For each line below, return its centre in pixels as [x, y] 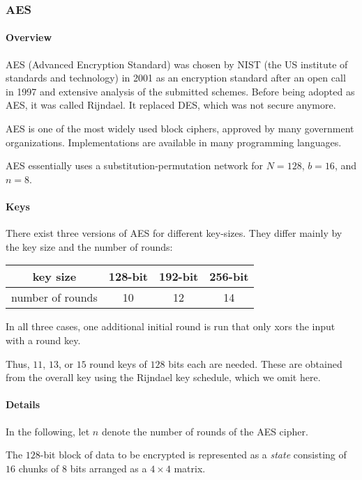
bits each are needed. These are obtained [255, 363]
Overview [29, 37]
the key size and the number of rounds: [89, 246]
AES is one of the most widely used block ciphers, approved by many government [180, 129]
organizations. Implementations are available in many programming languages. [174, 142]
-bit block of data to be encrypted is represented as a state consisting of [193, 455]
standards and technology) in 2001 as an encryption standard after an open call [176, 78]
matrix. [190, 468]
